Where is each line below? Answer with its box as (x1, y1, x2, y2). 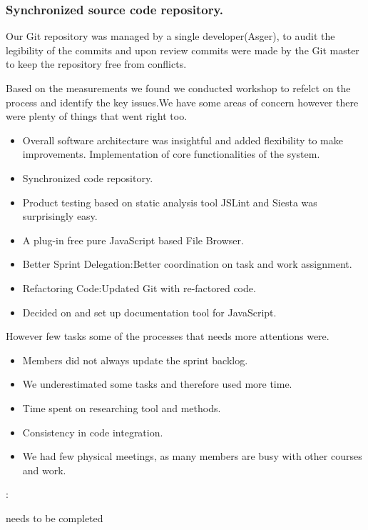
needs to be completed (6, 510, 103, 525)
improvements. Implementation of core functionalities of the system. (22, 146, 320, 161)
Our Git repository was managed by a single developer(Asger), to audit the (6, 29, 335, 44)
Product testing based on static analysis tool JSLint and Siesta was (22, 194, 317, 209)
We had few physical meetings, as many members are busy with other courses (22, 449, 362, 464)
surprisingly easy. (22, 209, 98, 224)
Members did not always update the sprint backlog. (22, 352, 248, 367)
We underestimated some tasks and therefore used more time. (22, 376, 292, 391)
